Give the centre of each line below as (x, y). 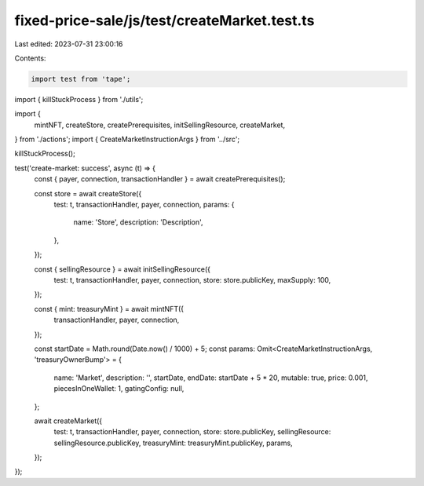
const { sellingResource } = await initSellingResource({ (122, 269)
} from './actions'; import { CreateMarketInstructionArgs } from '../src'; (127, 139)
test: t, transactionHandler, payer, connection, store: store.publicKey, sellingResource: (192, 432)
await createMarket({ (68, 421)
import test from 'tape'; (81, 79)
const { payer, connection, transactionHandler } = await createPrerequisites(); (160, 179)
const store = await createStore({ (88, 193)
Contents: (30, 58)
